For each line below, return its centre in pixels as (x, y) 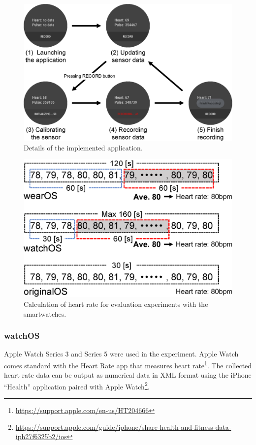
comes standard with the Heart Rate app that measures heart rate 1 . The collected (128, 364)
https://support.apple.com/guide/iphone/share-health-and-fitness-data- (123, 427)
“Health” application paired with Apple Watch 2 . (77, 386)
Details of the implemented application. (83, 147)
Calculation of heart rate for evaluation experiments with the (116, 304)
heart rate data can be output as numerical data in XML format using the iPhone (128, 375)
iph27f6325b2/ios (41, 436)
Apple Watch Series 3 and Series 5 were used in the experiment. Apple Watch (121, 354)
